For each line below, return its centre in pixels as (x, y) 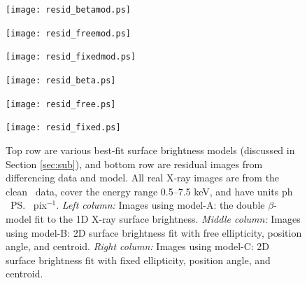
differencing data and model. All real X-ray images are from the (143, 178)
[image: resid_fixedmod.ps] (71, 57)
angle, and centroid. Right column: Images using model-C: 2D (138, 246)
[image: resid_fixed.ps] (63, 128)
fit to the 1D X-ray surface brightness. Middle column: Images (167, 218)
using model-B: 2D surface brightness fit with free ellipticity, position (154, 232)
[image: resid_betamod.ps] (68, 10)
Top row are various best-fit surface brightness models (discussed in (150, 150)
